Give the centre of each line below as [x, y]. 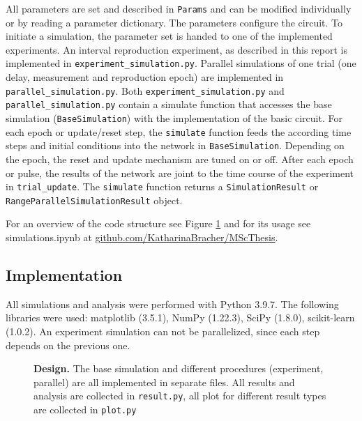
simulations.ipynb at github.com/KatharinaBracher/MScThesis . [142, 237]
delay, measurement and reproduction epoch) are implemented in [145, 77]
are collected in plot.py [85, 409]
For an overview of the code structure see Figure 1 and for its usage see [158, 223]
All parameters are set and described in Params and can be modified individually [179, 8]
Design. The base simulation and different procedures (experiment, [179, 368]
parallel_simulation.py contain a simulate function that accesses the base [169, 104]
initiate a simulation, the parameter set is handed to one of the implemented [169, 36]
